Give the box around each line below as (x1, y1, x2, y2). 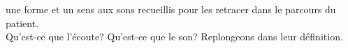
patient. (6, 15, 39, 30)
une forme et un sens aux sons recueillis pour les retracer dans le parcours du (6, 2, 336, 16)
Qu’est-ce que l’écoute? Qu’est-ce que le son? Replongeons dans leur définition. (6, 29, 343, 44)
